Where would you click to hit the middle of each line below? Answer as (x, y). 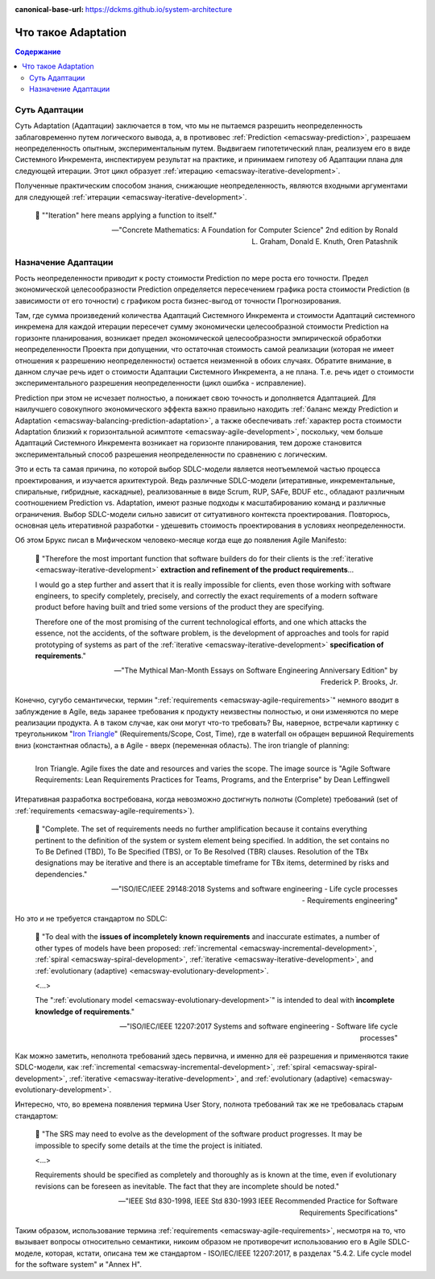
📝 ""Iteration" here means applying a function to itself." (126, 215)
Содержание (38, 52)
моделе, (29, 1253)
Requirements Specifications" (348, 1212)
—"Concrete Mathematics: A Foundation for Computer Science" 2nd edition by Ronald (255, 230)
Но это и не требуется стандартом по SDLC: (91, 919)
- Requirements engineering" (350, 900)
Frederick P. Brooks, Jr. (359, 681)
